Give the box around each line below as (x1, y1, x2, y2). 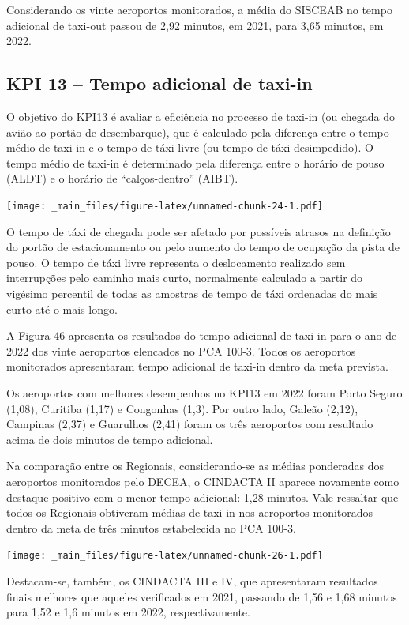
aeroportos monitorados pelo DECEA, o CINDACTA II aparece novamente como (6, 473, 400, 489)
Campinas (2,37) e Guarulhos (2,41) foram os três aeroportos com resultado (6, 416, 373, 432)
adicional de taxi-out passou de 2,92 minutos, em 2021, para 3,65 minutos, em (6, 17, 384, 33)
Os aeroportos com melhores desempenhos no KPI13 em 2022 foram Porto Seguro (6, 384, 403, 401)
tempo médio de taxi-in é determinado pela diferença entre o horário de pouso (6, 154, 385, 171)
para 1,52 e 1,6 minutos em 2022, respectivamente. (6, 604, 250, 620)
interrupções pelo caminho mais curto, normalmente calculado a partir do (6, 269, 363, 286)
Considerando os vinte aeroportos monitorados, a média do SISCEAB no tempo (6, 2, 392, 17)
